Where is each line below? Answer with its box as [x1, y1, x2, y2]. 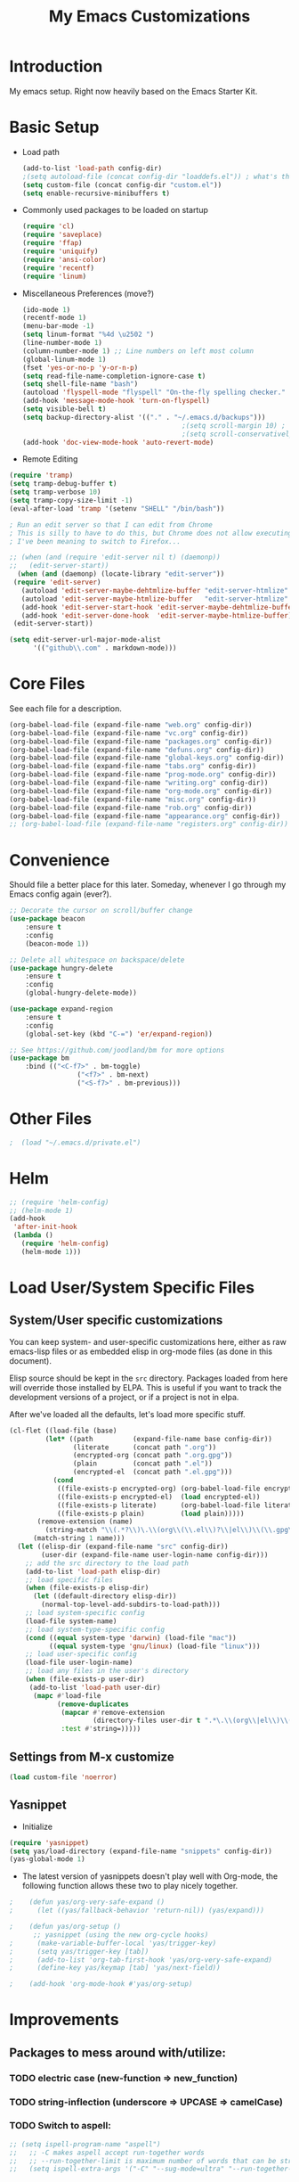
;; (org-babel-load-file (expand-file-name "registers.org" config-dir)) [9, 820, 289, 829]
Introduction [9, 56, 103, 77]
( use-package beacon [9, 915, 86, 923]
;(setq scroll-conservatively [182, 430, 294, 439]
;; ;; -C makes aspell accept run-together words [9, 2148, 205, 2157]
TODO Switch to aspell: [9, 2120, 111, 2132]
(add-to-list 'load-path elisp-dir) [25, 1567, 162, 1576]
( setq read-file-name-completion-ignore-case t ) [21, 372, 206, 381]
